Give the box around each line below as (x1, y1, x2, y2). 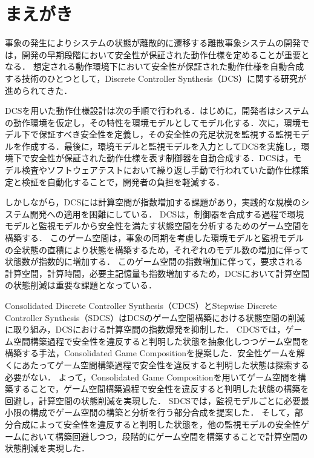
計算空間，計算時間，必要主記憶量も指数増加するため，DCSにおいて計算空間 (5, 267, 310, 279)
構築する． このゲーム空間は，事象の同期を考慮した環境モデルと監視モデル (5, 231, 304, 244)
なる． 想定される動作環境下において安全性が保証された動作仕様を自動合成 (5, 60, 304, 73)
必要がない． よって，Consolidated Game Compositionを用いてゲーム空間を (5, 370, 298, 383)
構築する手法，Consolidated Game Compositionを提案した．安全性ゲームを (5, 347, 296, 359)
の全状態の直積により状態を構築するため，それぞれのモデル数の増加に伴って (5, 243, 309, 256)
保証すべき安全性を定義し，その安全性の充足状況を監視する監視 (38, 128, 293, 141)
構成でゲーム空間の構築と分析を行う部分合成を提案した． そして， (30, 406, 295, 419)
